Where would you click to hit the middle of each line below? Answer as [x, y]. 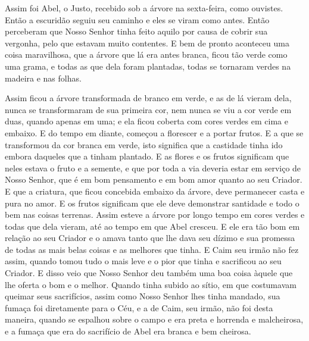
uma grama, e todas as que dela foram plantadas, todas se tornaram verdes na [148, 66]
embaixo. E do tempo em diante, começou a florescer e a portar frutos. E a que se [154, 132]
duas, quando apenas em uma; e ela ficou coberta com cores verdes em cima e [146, 121]
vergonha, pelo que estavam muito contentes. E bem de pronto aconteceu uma [147, 43]
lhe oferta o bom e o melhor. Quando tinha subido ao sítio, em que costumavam [151, 284]
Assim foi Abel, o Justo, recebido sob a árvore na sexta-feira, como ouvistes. [144, 8]
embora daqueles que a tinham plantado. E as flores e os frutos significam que [147, 156]
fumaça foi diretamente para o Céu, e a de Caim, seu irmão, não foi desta [139, 307]
